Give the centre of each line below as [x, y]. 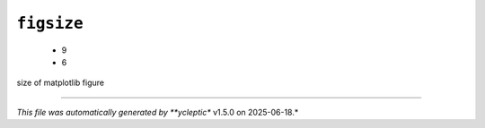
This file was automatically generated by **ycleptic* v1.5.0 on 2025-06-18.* [158, 112]
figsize [50, 23]
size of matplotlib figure [61, 83]
